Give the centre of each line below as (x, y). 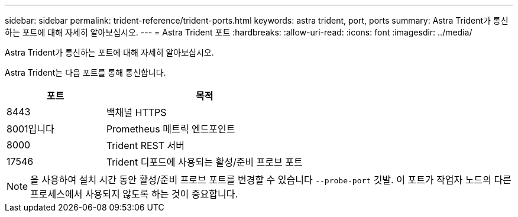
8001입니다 (30, 129)
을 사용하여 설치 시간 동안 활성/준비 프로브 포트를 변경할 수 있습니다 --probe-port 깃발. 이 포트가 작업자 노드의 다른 (271, 180)
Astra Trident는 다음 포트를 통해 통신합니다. (85, 72)
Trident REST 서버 (145, 145)
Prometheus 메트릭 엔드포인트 (171, 129)
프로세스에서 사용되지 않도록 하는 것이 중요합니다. (134, 194)
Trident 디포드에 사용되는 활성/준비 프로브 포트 (204, 162)
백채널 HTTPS (136, 112)
